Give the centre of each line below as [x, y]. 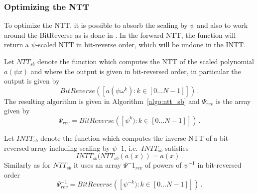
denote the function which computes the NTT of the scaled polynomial [145, 61]
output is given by [32, 81]
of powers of [163, 165]
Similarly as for [27, 165]
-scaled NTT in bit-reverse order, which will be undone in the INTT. [141, 45]
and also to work [222, 25]
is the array [233, 101]
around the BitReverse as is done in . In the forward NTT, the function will [120, 35]
